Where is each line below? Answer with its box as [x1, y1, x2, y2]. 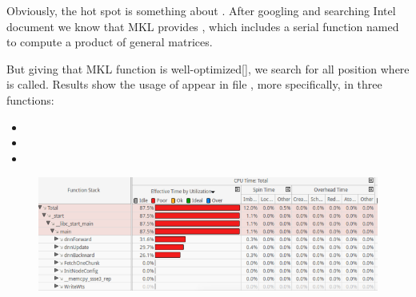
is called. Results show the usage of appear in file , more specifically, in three [6, 76, 382, 93]
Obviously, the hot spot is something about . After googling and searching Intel [6, 2, 396, 18]
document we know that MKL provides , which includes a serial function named [6, 18, 399, 34]
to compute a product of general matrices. [6, 34, 213, 50]
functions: [6, 91, 54, 108]
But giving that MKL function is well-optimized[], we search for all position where [6, 60, 410, 77]
